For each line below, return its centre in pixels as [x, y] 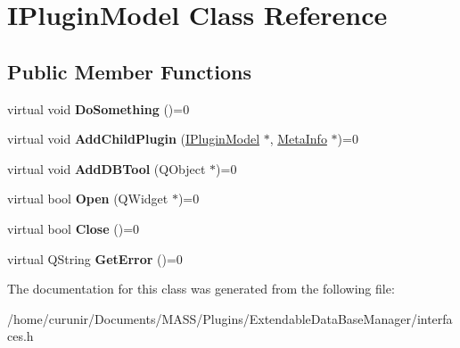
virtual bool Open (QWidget [88, 199]
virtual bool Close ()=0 [74, 228]
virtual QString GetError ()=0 [95, 258]
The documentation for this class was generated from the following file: [201, 289]
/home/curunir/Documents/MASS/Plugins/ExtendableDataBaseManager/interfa [230, 318]
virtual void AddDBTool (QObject [107, 168]
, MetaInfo [298, 139]
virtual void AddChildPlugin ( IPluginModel [134, 139]
